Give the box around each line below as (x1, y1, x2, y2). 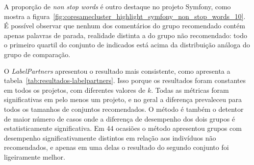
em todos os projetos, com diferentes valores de (4, 84, 146, 95)
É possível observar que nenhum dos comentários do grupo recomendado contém (4, 21, 245, 31)
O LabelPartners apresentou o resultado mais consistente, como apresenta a (4, 65, 230, 76)
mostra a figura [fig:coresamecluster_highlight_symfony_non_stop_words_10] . (4, 11, 246, 21)
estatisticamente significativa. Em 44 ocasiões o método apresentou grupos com (4, 123, 242, 133)
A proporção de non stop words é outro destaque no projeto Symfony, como (4, 1, 231, 11)
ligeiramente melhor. (4, 151, 65, 162)
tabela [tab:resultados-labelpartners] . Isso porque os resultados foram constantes (4, 75, 246, 85)
